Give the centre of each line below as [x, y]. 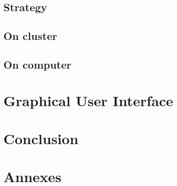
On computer [37, 64]
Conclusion [41, 138]
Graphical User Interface [88, 100]
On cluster [30, 36]
